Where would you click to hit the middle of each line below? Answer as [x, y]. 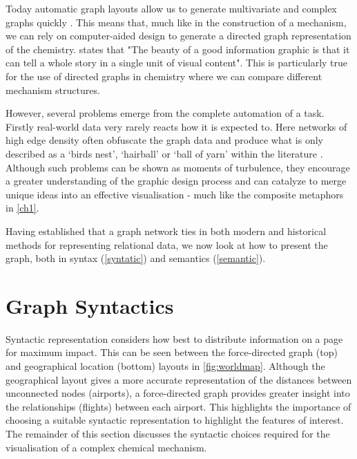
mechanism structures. [53, 90]
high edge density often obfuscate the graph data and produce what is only [165, 140]
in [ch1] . [22, 208]
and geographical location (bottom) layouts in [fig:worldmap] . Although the [165, 366]
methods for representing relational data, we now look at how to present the [167, 244]
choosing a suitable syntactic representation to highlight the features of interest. [175, 420]
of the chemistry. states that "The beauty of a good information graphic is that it [178, 49]
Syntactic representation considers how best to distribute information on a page [174, 338]
